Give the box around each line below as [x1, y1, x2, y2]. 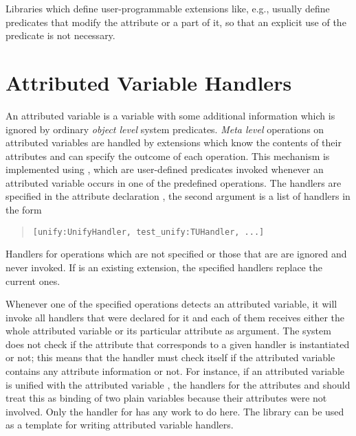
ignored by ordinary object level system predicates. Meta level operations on [5, 122, 324, 136]
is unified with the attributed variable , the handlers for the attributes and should [5, 377, 351, 391]
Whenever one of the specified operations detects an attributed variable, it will [5, 297, 337, 311]
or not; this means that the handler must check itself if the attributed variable [5, 350, 335, 365]
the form [5, 203, 42, 217]
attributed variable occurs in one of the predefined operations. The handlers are [5, 175, 342, 190]
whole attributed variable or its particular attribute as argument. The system [5, 323, 331, 338]
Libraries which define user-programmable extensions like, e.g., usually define [5, 1, 330, 15]
